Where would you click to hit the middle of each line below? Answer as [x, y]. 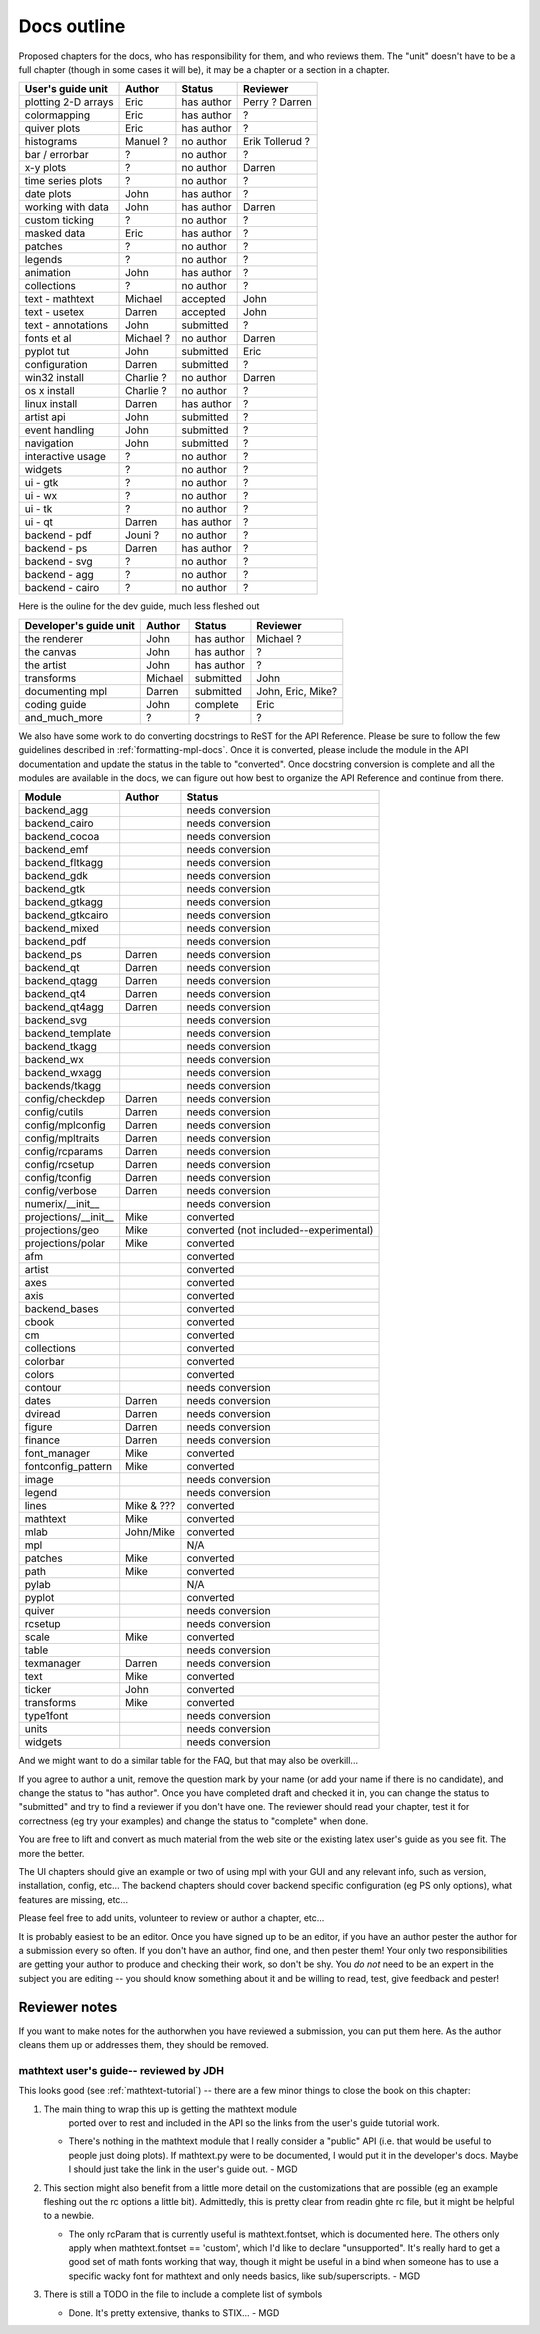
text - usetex [54, 312]
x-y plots [45, 168]
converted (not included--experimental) [280, 1230]
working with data [67, 207]
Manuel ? [147, 142]
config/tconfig [58, 1178]
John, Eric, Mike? [297, 691]
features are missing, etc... [73, 1899]
